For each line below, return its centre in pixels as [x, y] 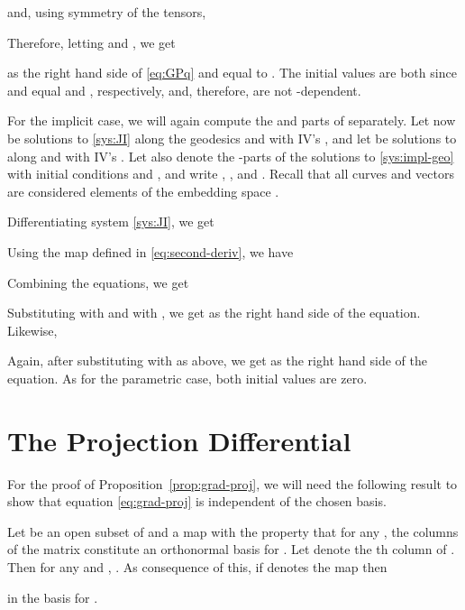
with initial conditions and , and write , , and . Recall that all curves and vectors [231, 174]
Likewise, [32, 330]
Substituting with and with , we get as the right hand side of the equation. [214, 313]
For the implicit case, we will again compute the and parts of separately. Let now [232, 120]
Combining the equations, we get [98, 282]
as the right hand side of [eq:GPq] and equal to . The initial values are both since [232, 73]
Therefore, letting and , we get [91, 42]
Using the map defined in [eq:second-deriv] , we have [150, 251]
